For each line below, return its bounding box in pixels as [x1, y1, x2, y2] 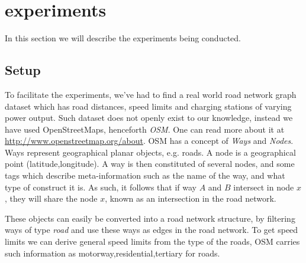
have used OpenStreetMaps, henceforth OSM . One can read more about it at [5, 123, 285, 135]
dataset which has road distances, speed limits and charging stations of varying [5, 100, 292, 112]
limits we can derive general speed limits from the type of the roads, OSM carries [5, 235, 300, 248]
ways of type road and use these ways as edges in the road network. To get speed [5, 223, 298, 236]
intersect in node [233, 180, 294, 193]
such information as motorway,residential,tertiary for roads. [5, 246, 220, 259]
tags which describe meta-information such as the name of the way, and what [5, 169, 285, 182]
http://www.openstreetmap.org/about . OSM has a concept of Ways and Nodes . [5, 134, 294, 147]
